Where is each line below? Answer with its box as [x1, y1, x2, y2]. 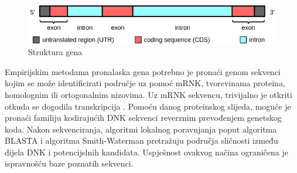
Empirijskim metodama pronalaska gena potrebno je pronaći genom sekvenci [5, 65, 281, 77]
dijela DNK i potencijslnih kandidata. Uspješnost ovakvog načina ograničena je [5, 145, 288, 158]
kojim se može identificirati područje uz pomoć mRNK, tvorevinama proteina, [5, 77, 285, 89]
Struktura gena [28, 46, 83, 58]
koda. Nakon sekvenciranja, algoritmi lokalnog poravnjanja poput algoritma [5, 123, 277, 135]
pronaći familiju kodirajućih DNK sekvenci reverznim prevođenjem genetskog [5, 111, 282, 124]
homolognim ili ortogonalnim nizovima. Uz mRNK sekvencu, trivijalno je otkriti [5, 88, 292, 100]
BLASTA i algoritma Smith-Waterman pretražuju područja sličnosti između [5, 134, 278, 147]
